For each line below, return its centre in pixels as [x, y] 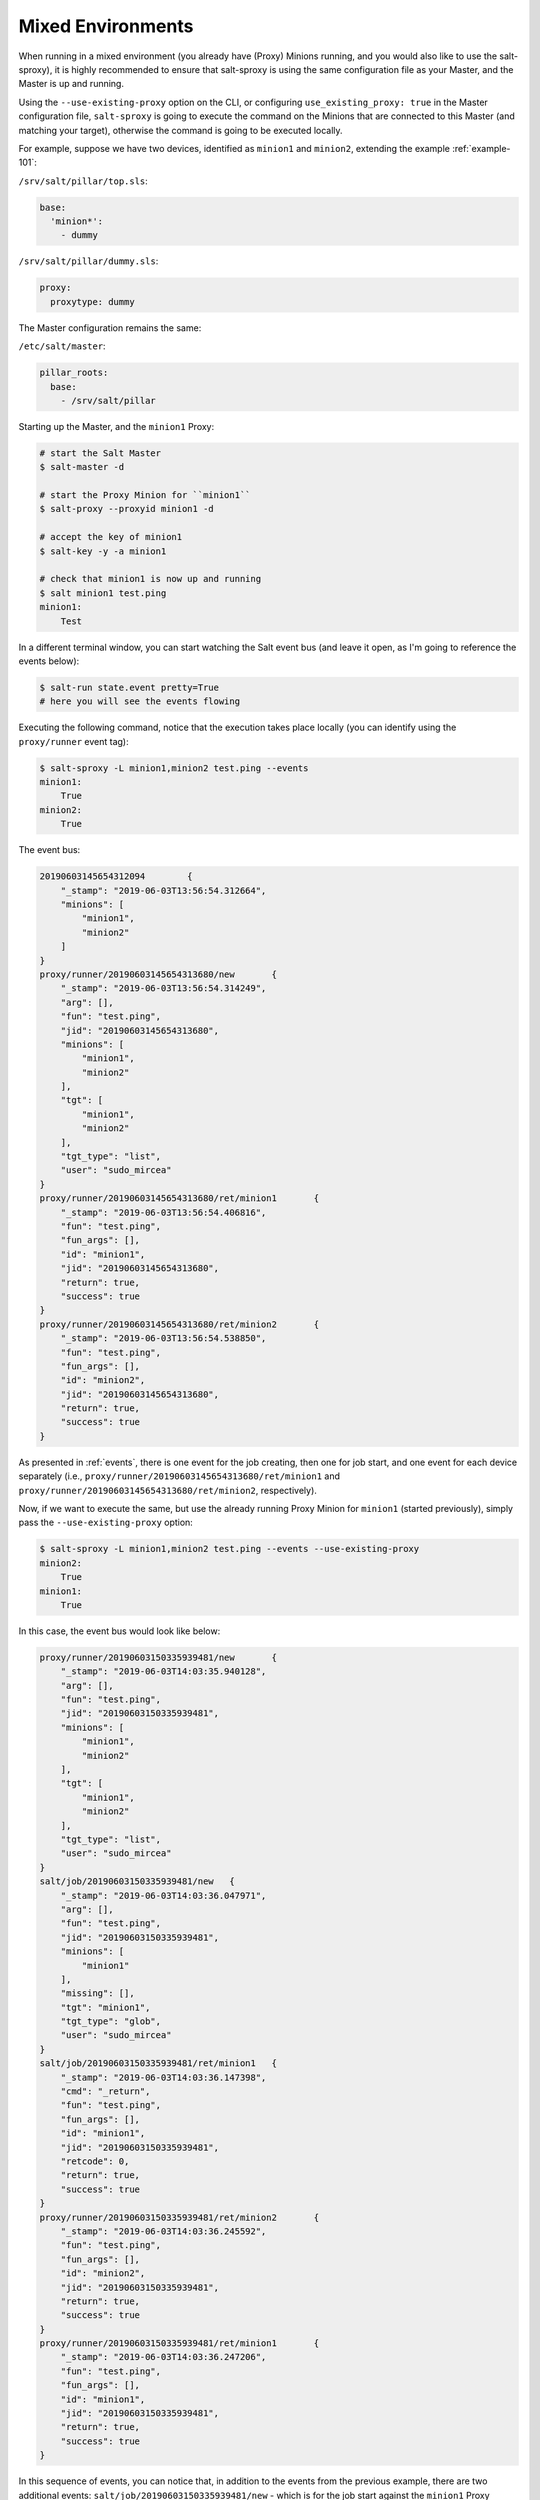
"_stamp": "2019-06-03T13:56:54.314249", [163, 988]
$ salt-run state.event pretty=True [129, 687]
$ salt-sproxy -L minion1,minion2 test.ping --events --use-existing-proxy [229, 1549]
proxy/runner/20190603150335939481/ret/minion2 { [179, 2217]
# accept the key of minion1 [111, 537]
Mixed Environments [106, 26]
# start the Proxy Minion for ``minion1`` [145, 495]
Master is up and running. [71, 84]
